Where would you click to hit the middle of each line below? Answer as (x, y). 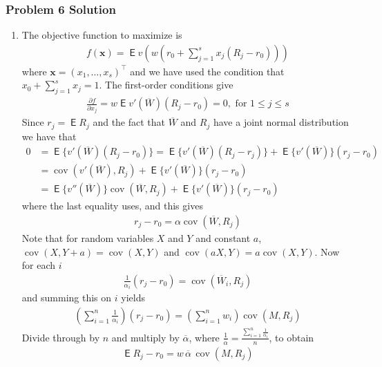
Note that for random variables (88, 237)
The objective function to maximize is (102, 35)
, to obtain (292, 337)
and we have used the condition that (207, 71)
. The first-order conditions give (166, 85)
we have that (49, 136)
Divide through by (61, 337)
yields (133, 298)
